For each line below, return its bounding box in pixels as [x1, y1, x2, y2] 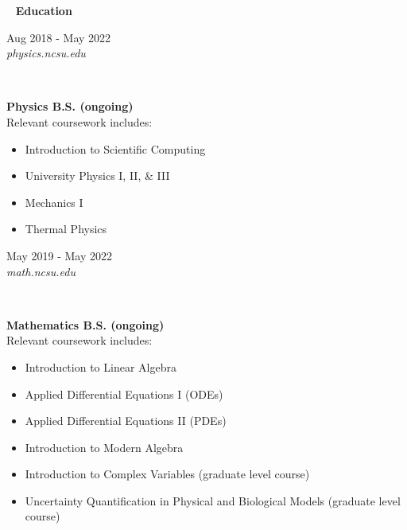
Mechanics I [25, 193, 83, 210]
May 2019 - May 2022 [6, 247, 112, 263]
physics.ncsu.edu [6, 45, 86, 61]
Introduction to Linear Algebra [25, 358, 176, 375]
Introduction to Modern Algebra [25, 438, 184, 455]
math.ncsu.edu [6, 263, 76, 279]
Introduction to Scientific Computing [25, 140, 206, 157]
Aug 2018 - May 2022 [6, 29, 111, 45]
